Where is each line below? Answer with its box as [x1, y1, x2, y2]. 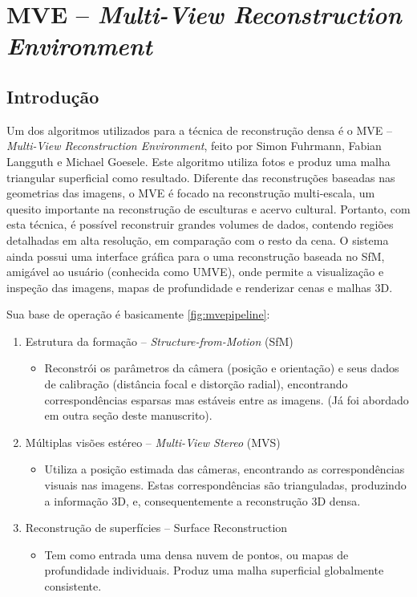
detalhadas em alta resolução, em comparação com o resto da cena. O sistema [6, 231, 389, 248]
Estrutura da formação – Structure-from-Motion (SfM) [25, 332, 294, 349]
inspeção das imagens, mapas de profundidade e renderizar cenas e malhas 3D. [6, 278, 393, 295]
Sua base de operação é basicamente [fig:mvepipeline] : [6, 306, 270, 323]
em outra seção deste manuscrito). [44, 407, 213, 424]
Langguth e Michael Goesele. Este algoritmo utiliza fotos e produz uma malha [6, 152, 391, 169]
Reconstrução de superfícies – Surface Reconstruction [25, 519, 288, 536]
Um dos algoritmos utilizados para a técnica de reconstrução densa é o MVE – [6, 121, 392, 138]
